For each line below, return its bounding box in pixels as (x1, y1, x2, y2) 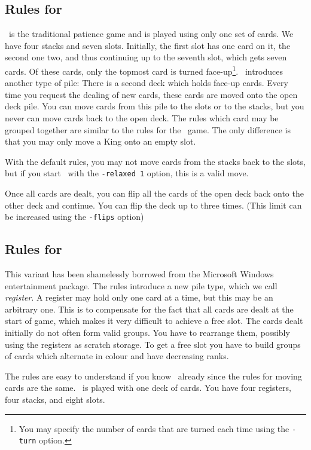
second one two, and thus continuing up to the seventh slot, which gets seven (5, 51, 287, 63)
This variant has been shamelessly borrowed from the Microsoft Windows (5, 268, 274, 280)
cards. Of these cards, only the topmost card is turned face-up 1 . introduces (5, 63, 283, 77)
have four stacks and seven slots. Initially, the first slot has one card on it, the (5, 39, 291, 51)
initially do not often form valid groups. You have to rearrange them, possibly (5, 326, 290, 339)
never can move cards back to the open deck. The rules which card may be (5, 112, 279, 124)
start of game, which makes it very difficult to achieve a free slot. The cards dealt (5, 314, 303, 327)
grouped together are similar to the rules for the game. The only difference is (5, 123, 291, 136)
